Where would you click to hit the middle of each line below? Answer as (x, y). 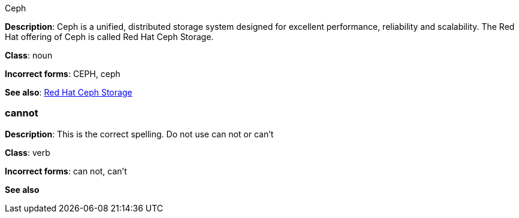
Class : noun (29, 55)
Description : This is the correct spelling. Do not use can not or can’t (139, 134)
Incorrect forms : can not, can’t (66, 171)
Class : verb (28, 152)
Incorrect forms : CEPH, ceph (63, 74)
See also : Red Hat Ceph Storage (69, 92)
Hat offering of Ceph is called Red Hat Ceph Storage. (109, 37)
